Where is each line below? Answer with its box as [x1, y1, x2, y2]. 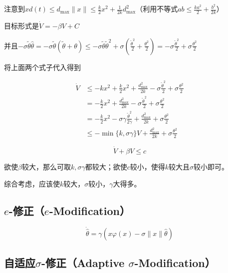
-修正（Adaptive [41, 255, 125, 270]
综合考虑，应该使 [4, 178, 60, 188]
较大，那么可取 [21, 161, 71, 171]
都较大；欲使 [85, 161, 127, 171]
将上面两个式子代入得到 [4, 61, 81, 72]
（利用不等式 [136, 3, 178, 14]
